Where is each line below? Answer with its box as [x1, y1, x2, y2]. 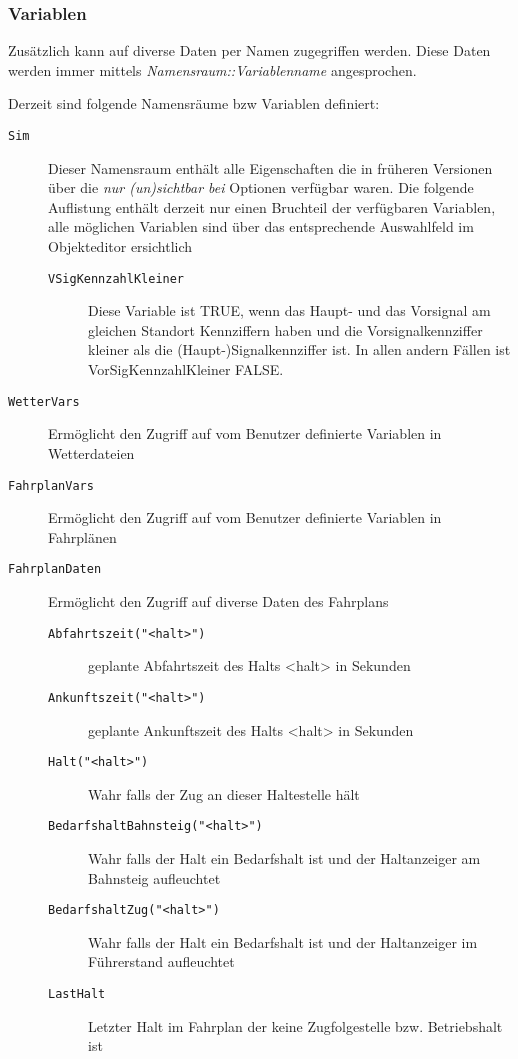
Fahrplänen [48, 526, 117, 547]
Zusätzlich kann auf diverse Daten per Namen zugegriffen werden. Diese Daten [8, 40, 491, 61]
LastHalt [48, 987, 106, 1002]
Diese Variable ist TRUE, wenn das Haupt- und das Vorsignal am [88, 300, 491, 321]
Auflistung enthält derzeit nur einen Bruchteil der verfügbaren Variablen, [48, 196, 496, 217]
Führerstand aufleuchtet [88, 951, 235, 972]
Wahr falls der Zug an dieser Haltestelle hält [88, 783, 360, 804]
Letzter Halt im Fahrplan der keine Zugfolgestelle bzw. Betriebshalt [88, 1015, 503, 1036]
